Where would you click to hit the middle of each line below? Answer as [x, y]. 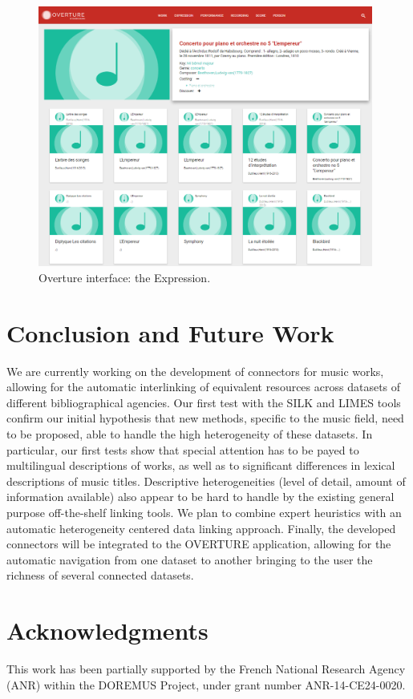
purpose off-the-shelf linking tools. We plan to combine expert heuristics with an [204, 513]
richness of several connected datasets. [100, 575]
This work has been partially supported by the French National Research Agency [206, 669]
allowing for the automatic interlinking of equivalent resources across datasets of [204, 387]
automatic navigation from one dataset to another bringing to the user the [190, 559]
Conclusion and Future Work [170, 332]
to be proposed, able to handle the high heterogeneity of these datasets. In [190, 434]
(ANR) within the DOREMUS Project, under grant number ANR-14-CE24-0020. [206, 684]
